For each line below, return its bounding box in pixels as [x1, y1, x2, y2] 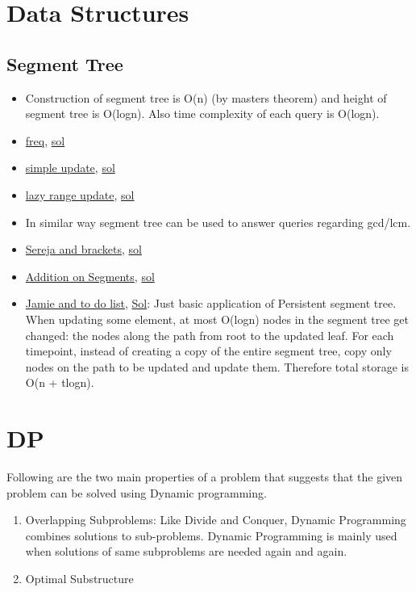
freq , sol [25, 132, 65, 149]
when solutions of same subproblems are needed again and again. [25, 543, 347, 560]
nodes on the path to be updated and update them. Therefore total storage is [25, 358, 409, 375]
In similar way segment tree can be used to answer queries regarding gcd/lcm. [25, 213, 411, 230]
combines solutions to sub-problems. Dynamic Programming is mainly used [25, 527, 397, 544]
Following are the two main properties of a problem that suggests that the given [6, 468, 403, 485]
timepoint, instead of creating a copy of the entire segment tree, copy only [25, 342, 392, 359]
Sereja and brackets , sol [25, 241, 142, 258]
